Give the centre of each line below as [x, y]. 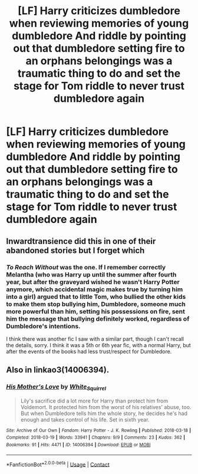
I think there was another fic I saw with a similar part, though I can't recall [95, 339]
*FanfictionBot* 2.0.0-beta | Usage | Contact [58, 464]
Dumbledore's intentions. [43, 326]
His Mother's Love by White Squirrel [56, 387]
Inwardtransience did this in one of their [81, 241]
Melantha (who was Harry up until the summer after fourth [91, 274]
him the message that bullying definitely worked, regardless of [98, 318]
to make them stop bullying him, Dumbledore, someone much [96, 304]
